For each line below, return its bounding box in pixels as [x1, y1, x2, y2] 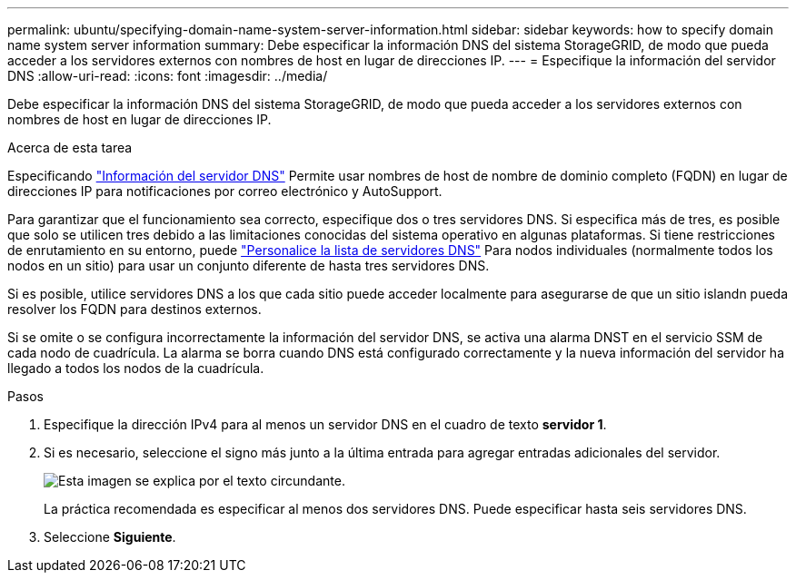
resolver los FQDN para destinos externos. [7, 301, 262, 317]
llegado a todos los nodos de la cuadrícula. [7, 360, 264, 376]
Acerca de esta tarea [7, 140, 133, 155]
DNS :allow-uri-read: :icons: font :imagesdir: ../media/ [7, 68, 328, 84]
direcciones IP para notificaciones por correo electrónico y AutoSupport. [7, 183, 443, 199]
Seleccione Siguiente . [44, 529, 176, 545]
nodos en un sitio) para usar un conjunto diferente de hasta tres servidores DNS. [7, 258, 490, 273]
